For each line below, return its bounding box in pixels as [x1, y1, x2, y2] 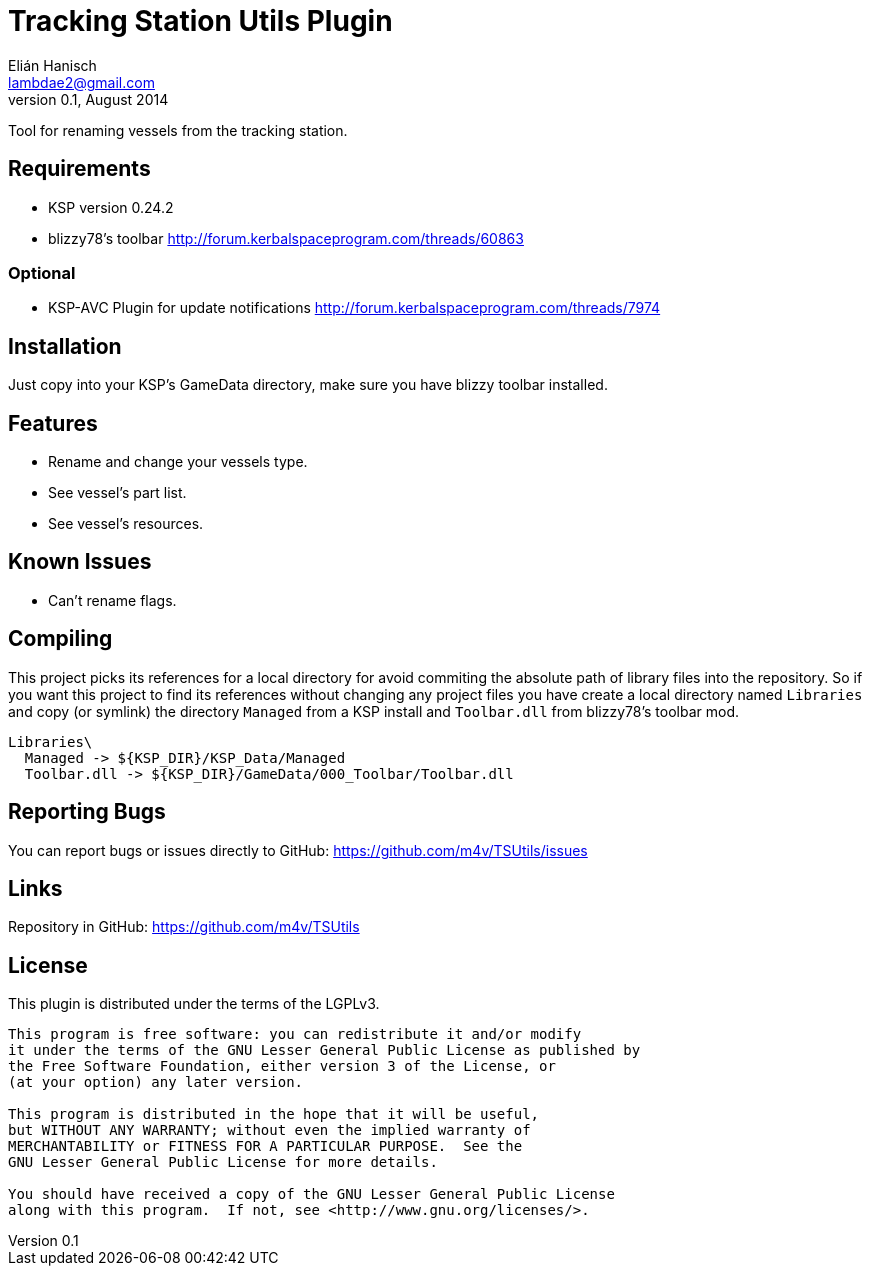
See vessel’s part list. [48, 484, 187, 502]
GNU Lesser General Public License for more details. [8, 1154, 438, 1171]
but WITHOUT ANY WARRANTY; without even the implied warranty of [8, 1122, 531, 1139]
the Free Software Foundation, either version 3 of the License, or [8, 1058, 556, 1075]
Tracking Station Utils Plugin [8, 4, 393, 38]
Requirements [8, 156, 151, 182]
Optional [8, 262, 76, 283]
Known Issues [8, 549, 152, 575]
